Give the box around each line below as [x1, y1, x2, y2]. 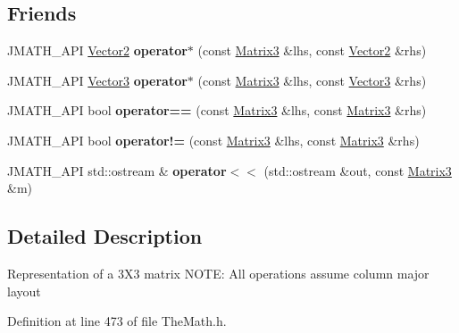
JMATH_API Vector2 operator [7, 41, 188, 60]
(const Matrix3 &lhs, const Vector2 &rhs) [197, 41, 427, 60]
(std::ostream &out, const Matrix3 [263, 161, 452, 179]
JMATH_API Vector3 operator [7, 71, 188, 89]
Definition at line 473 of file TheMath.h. [7, 312, 227, 330]
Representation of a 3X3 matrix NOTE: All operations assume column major [7, 263, 430, 282]
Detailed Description [7, 222, 203, 250]
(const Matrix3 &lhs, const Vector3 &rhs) [197, 71, 427, 89]
